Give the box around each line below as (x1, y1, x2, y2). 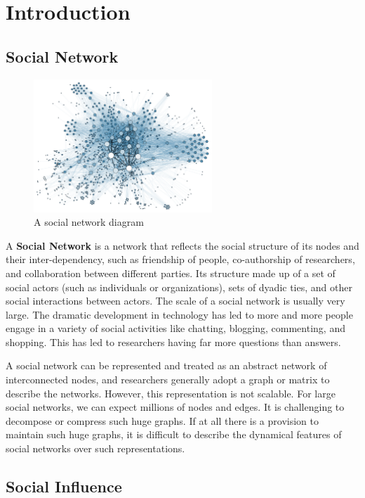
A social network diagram (34, 215, 144, 229)
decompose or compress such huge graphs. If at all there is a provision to (6, 413, 319, 428)
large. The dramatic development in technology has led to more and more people (6, 307, 353, 321)
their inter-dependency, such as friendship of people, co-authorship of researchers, (6, 252, 355, 267)
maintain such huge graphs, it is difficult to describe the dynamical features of (6, 427, 342, 442)
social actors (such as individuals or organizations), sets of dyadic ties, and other (6, 279, 352, 294)
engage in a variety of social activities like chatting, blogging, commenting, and (6, 321, 345, 336)
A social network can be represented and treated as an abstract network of (6, 358, 327, 373)
